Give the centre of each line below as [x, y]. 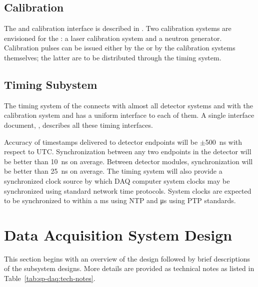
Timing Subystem [51, 84]
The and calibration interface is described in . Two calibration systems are [118, 28]
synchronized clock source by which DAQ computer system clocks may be [117, 180]
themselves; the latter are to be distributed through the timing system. [113, 57]
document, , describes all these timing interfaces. [78, 125]
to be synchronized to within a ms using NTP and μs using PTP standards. [120, 200]
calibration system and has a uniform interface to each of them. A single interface [129, 115]
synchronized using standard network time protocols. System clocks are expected [128, 190]
